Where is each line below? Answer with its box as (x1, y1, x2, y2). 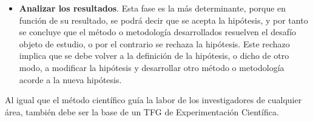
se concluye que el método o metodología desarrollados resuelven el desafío (19, 25, 297, 38)
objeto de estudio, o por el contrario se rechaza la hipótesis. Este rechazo (19, 37, 290, 50)
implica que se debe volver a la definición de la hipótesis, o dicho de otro (19, 49, 289, 62)
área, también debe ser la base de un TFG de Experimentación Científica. (5, 105, 279, 118)
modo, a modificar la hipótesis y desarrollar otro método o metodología (19, 61, 284, 73)
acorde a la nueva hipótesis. (19, 73, 122, 86)
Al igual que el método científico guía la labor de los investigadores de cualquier (5, 93, 302, 106)
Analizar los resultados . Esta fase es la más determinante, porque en (19, 2, 286, 14)
